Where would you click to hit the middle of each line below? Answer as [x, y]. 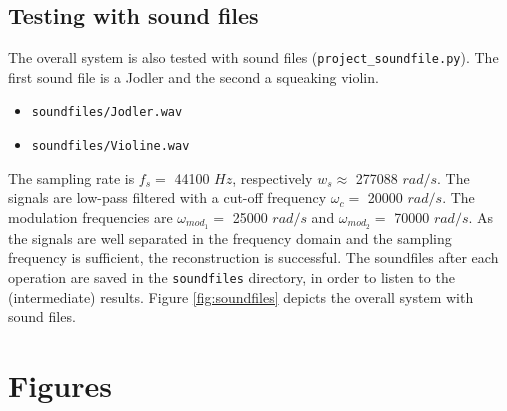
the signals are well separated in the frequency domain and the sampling [230, 237]
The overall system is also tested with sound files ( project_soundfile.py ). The [253, 57]
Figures [60, 385]
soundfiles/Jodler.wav [107, 112]
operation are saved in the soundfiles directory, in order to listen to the [231, 277]
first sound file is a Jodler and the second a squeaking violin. [193, 76]
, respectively [272, 177]
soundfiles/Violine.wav [110, 146]
